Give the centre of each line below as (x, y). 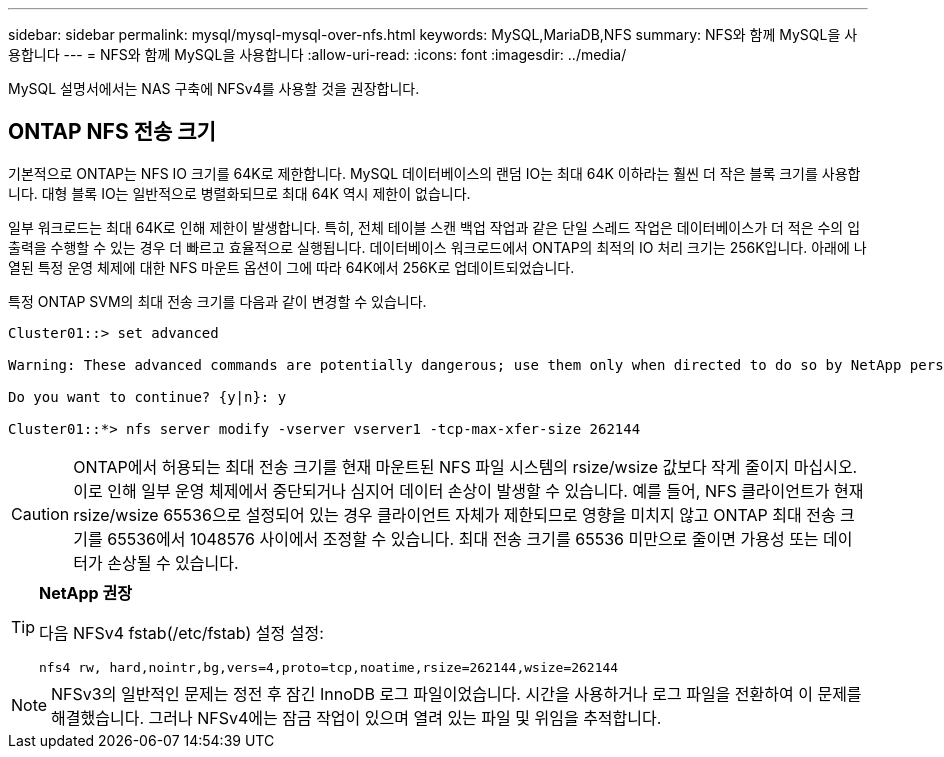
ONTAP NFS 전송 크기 (112, 132)
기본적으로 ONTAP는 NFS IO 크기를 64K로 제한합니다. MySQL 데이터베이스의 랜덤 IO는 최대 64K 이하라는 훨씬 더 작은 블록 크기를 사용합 (434, 173)
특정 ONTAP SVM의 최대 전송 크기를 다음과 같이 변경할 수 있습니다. (217, 301)
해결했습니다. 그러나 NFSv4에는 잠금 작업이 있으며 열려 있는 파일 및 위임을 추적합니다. (356, 717)
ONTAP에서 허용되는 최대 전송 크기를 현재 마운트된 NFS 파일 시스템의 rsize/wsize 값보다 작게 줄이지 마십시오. (465, 466)
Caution (40, 513)
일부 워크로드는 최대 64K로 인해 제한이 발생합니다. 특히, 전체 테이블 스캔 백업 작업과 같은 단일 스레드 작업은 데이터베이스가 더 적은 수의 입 (434, 227)
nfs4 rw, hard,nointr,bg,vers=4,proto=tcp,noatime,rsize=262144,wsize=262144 (329, 667)
